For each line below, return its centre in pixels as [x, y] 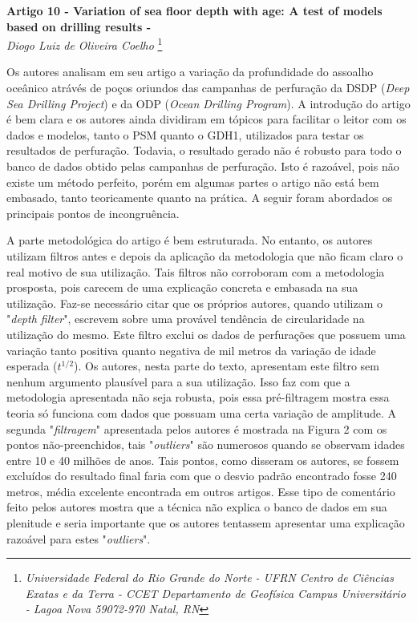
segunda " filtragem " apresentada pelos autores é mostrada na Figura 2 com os [197, 428]
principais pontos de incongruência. [93, 213]
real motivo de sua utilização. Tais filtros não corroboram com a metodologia [196, 271]
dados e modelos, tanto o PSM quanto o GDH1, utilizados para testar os [185, 134]
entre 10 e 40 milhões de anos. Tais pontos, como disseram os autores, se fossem [203, 460]
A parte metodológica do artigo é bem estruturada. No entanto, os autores [190, 240]
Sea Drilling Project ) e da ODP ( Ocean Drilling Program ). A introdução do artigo [208, 103]
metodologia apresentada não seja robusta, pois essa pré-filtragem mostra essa [198, 397]
